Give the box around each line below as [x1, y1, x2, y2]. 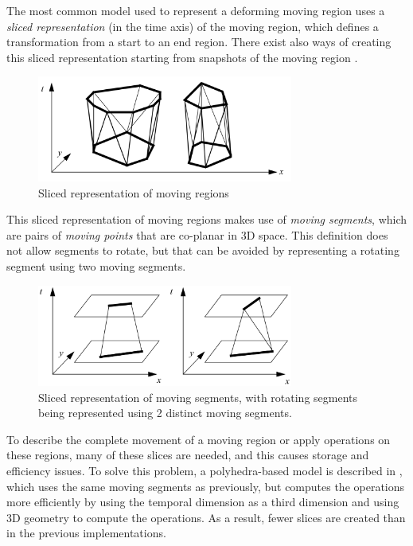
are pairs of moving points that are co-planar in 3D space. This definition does [6, 226, 388, 243]
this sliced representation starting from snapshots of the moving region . [6, 49, 358, 65]
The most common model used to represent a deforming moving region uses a [6, 2, 385, 18]
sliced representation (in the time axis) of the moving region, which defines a [6, 18, 379, 34]
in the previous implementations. [6, 525, 166, 541]
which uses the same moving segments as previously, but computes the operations [6, 478, 405, 494]
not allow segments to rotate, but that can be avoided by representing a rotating [6, 242, 399, 259]
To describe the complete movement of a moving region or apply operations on [6, 431, 391, 447]
